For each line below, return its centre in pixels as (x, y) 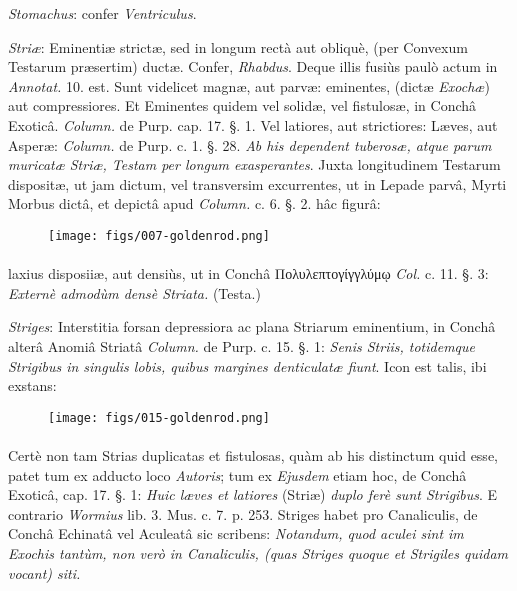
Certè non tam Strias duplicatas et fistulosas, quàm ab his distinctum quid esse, (253, 455)
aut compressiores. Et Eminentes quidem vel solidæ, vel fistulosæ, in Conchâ (242, 105)
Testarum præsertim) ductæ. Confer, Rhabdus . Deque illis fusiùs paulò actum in (253, 66)
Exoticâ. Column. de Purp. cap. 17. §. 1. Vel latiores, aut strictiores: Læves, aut (253, 124)
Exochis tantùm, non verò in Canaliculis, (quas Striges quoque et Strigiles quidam (258, 552)
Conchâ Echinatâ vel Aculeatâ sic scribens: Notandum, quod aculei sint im (236, 533)
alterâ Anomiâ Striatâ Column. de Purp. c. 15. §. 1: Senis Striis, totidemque (241, 345)
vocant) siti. (44, 572)
